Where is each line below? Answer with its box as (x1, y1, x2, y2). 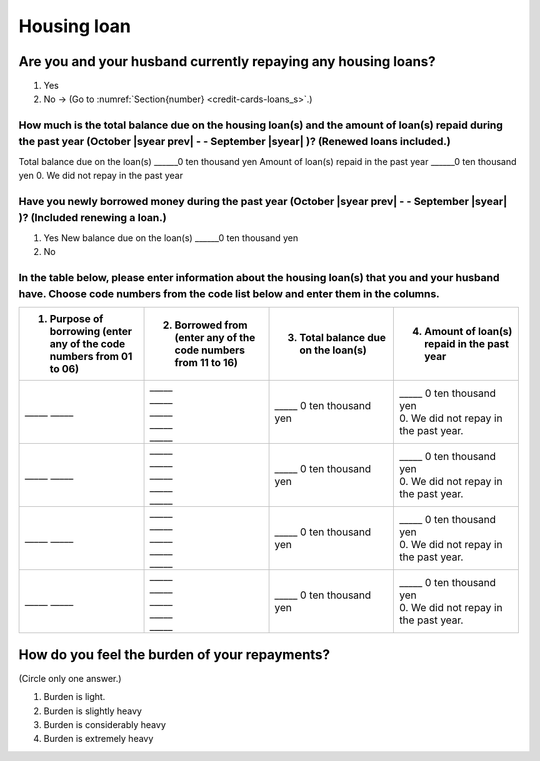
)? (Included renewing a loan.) (18, 211, 167, 225)
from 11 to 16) (174, 356, 239, 370)
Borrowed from (174, 318, 248, 332)
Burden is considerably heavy (43, 718, 167, 730)
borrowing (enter (49, 325, 132, 339)
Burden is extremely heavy (43, 733, 154, 745)
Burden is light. (43, 691, 106, 703)
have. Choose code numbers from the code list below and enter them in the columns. (18, 286, 440, 300)
